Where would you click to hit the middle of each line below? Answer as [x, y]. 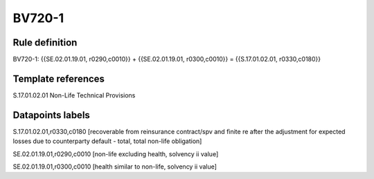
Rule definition [45, 43]
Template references [59, 78]
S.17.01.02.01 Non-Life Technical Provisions [74, 95]
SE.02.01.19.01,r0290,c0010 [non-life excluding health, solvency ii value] [116, 154]
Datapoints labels [51, 115]
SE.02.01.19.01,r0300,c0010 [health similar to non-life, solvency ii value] [115, 167]
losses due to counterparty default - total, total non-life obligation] [107, 141]
